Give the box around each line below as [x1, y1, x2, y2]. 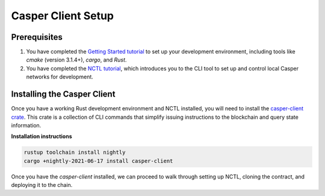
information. [11, 121, 42, 129]
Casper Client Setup [11, 9, 114, 22]
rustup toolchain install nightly [23, 149, 126, 156]
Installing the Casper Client [11, 89, 116, 100]
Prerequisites [11, 32, 63, 42]
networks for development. [26, 73, 93, 81]
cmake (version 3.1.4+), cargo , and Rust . [26, 56, 127, 63]
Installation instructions [11, 133, 72, 140]
